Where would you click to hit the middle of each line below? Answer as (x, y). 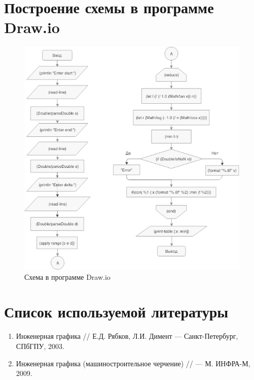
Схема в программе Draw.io (67, 276)
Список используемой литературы (116, 312)
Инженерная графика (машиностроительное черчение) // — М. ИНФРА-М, (133, 363)
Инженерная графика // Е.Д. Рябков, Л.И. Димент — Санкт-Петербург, (127, 336)
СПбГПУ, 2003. (40, 346)
